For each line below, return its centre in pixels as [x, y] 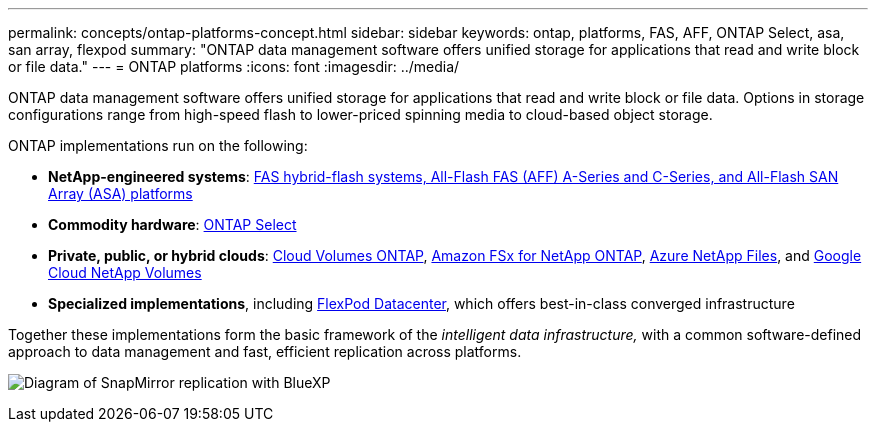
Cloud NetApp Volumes [125, 272]
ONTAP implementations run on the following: [158, 145]
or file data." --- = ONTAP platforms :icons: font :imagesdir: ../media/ [234, 66]
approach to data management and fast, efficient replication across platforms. [265, 351]
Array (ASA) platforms [120, 193]
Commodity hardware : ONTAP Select [172, 224]
